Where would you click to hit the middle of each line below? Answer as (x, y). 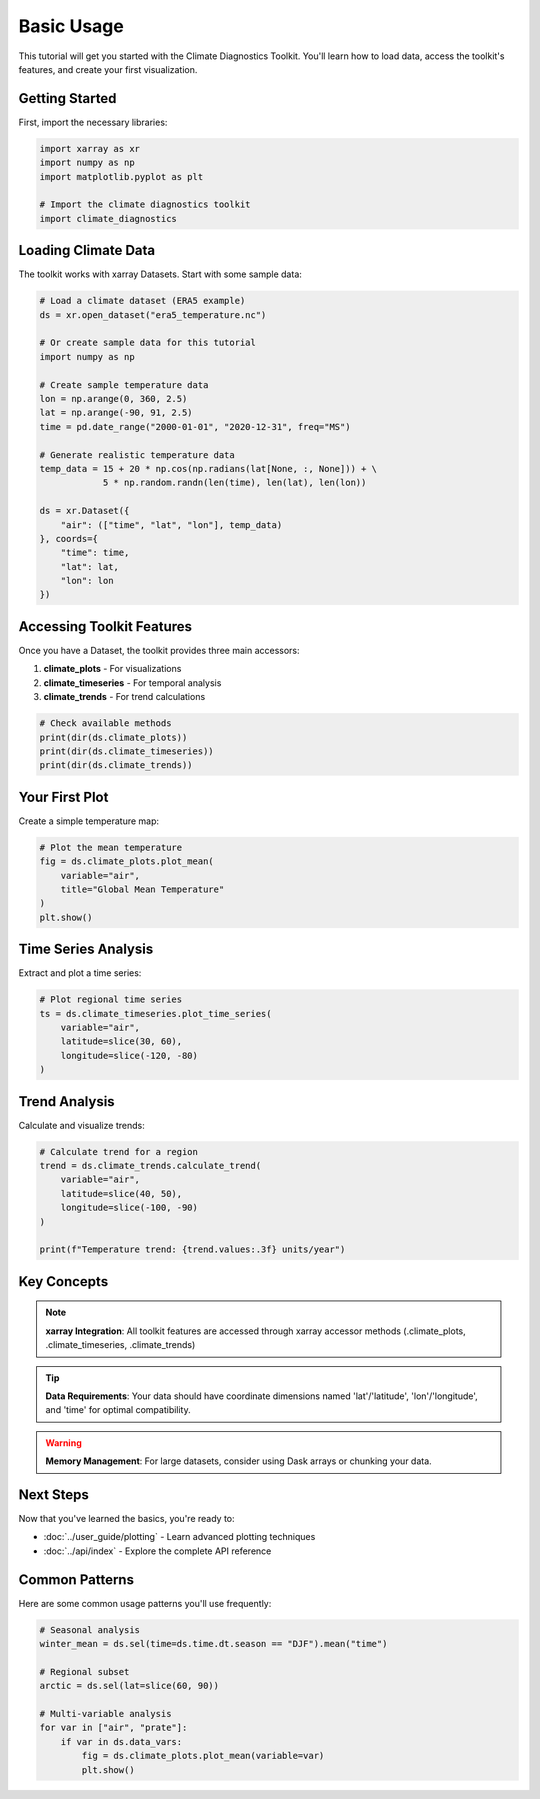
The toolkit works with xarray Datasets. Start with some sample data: (160, 274)
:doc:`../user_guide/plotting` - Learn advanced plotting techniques (179, 1537)
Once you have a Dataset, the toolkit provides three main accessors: (159, 650)
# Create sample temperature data (124, 384)
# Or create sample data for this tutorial (148, 343)
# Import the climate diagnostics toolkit (145, 204)
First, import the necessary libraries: (93, 122)
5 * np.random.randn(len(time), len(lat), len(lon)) (234, 483)
